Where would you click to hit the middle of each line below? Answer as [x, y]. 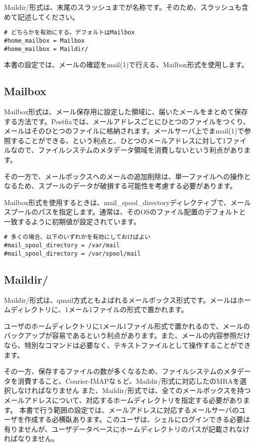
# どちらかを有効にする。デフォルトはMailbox [69, 33]
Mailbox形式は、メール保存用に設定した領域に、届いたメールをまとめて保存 [126, 111]
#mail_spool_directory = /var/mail [62, 246]
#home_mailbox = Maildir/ [46, 49]
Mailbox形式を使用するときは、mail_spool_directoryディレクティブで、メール [127, 202]
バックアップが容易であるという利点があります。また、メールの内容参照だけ [127, 335]
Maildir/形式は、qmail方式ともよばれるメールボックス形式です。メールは [121, 300]
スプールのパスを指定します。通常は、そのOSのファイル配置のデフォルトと [125, 212]
